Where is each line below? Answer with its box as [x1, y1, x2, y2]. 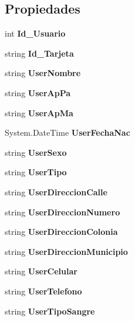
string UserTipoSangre [5, 304, 95, 317]
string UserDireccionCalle [5, 185, 107, 198]
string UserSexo [5, 146, 67, 158]
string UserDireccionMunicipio [5, 245, 128, 257]
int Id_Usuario [5, 27, 66, 40]
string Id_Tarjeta [5, 47, 74, 59]
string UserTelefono [5, 284, 82, 297]
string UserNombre [5, 67, 81, 79]
